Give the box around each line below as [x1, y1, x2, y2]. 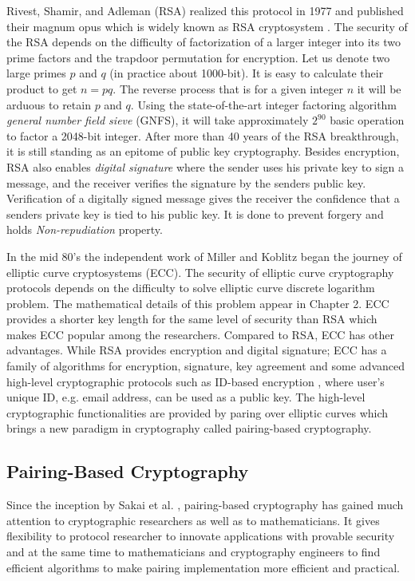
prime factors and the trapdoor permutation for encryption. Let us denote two [6, 49, 390, 65]
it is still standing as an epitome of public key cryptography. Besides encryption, [6, 143, 400, 160]
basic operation [330, 112, 405, 128]
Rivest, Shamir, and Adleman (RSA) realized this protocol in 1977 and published [6, 2, 404, 18]
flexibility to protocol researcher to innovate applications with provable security [6, 528, 395, 544]
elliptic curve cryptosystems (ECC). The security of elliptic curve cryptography [6, 263, 394, 280]
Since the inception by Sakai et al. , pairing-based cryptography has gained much [6, 496, 404, 513]
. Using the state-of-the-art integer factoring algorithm [130, 96, 397, 113]
